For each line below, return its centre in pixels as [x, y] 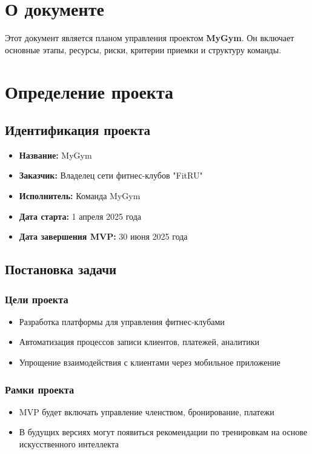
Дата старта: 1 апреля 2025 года [80, 216]
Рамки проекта [40, 389]
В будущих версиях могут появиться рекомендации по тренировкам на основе [163, 432]
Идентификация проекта [78, 130]
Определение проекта [89, 91]
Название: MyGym [55, 155]
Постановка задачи [61, 269]
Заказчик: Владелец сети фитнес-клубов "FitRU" [111, 175]
